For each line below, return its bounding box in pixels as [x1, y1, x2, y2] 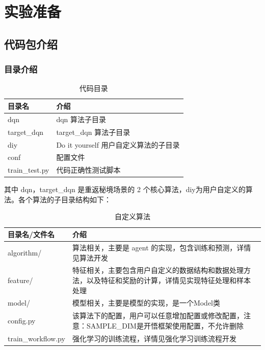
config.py [8, 315, 36, 326]
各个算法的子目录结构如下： [18, 194, 111, 204]
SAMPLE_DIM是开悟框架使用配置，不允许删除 [86, 320, 244, 331]
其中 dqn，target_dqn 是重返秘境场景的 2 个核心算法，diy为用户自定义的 [4, 184, 246, 195]
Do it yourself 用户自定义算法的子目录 [56, 139, 180, 150]
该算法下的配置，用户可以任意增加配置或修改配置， [72, 310, 244, 321]
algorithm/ [8, 247, 42, 258]
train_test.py [8, 165, 49, 175]
